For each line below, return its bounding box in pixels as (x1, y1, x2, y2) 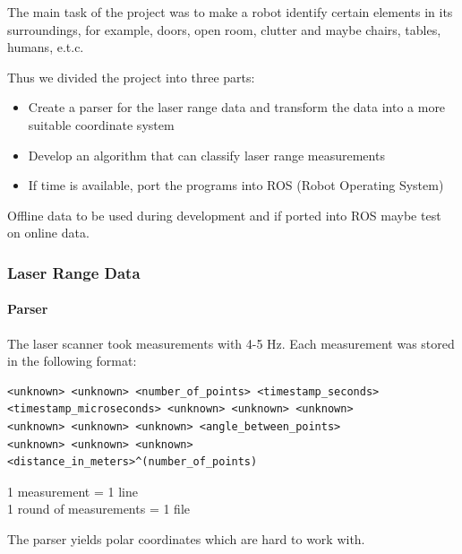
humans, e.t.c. (7, 38, 84, 56)
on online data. (7, 223, 90, 242)
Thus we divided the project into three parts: (7, 67, 255, 86)
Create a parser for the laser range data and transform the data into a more (28, 98, 446, 117)
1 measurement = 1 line (7, 481, 138, 500)
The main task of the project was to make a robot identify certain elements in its (7, 3, 453, 21)
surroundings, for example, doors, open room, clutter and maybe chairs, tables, (7, 20, 441, 39)
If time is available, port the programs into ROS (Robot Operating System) (28, 176, 444, 195)
